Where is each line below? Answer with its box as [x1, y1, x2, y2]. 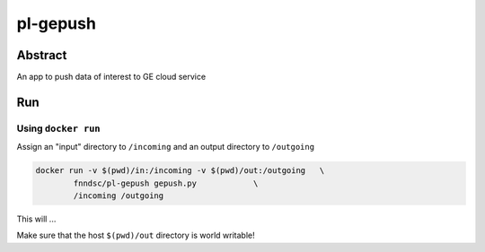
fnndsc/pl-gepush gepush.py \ [73, 178, 259, 188]
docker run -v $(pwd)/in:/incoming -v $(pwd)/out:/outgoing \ [35, 166, 325, 176]
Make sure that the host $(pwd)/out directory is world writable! [16, 230, 255, 241]
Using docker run [16, 122, 101, 135]
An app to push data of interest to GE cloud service [16, 72, 207, 83]
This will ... [16, 213, 57, 224]
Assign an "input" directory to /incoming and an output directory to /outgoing [16, 142, 314, 152]
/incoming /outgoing [73, 190, 164, 201]
